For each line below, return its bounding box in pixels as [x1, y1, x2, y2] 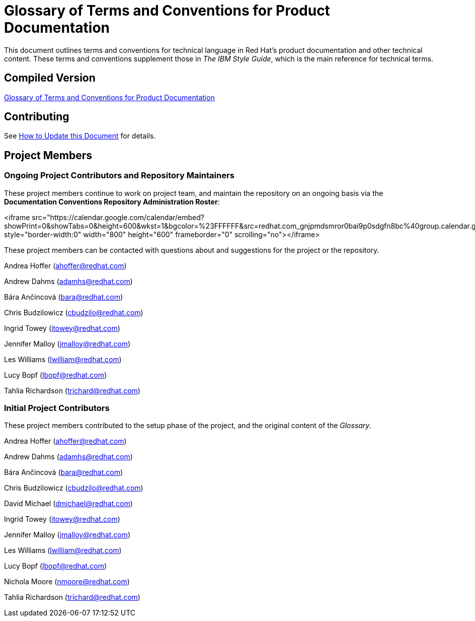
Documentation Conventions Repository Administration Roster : [4, 197, 220, 206]
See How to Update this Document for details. [4, 131, 156, 141]
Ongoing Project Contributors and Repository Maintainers [4, 170, 234, 181]
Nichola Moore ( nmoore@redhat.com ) [4, 577, 130, 586]
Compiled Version [4, 72, 96, 85]
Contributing [4, 110, 69, 123]
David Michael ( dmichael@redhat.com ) [4, 499, 133, 508]
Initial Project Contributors [4, 403, 110, 413]
